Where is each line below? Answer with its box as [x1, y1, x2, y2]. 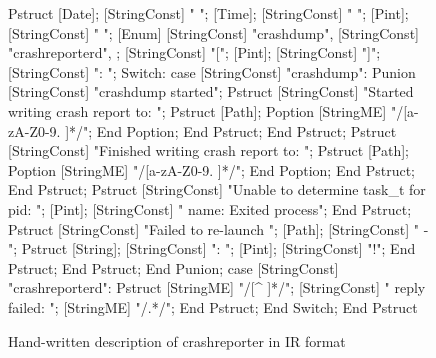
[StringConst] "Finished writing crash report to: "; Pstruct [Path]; [8, 140, 409, 161]
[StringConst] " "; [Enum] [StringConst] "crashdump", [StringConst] [8, 22, 419, 43]
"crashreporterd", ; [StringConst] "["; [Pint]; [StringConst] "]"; [8, 42, 381, 63]
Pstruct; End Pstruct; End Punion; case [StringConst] [8, 257, 339, 278]
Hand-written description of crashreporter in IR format [8, 330, 346, 351]
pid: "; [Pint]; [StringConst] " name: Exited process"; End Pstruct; [8, 198, 412, 219]
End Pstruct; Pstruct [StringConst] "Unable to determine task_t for [8, 179, 426, 200]
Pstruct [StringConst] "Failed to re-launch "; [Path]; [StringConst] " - [8, 218, 429, 239]
